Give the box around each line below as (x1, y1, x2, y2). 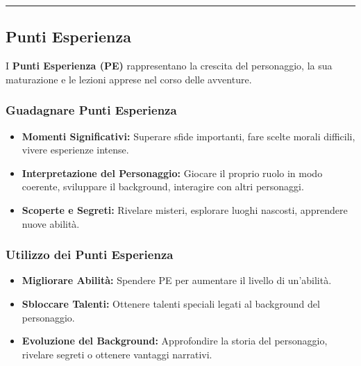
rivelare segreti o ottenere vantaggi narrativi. (22, 347, 212, 361)
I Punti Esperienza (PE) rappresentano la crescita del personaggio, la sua (6, 58, 333, 73)
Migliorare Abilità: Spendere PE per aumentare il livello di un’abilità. (22, 273, 332, 288)
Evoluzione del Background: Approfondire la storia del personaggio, (22, 333, 328, 348)
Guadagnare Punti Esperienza (6, 101, 177, 119)
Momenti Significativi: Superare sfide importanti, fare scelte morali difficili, (22, 128, 355, 143)
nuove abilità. (22, 216, 80, 231)
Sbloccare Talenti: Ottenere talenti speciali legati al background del (22, 296, 320, 310)
